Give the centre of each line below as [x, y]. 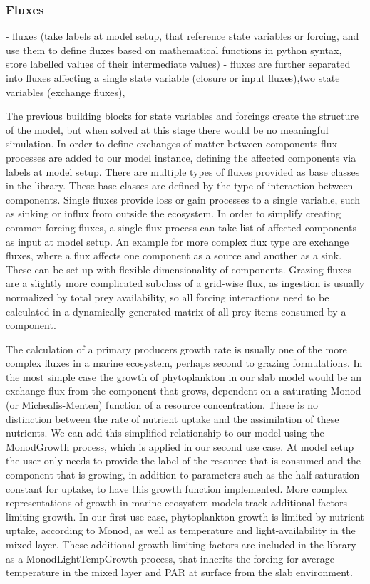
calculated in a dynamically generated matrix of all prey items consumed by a [176, 311]
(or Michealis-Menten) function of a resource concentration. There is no [162, 405]
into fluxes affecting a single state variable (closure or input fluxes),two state [173, 78]
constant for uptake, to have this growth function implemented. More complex [177, 488]
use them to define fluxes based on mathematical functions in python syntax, [174, 49]
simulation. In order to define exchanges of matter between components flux [172, 144]
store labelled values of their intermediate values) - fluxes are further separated [178, 64]
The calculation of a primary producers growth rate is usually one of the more [176, 349]
